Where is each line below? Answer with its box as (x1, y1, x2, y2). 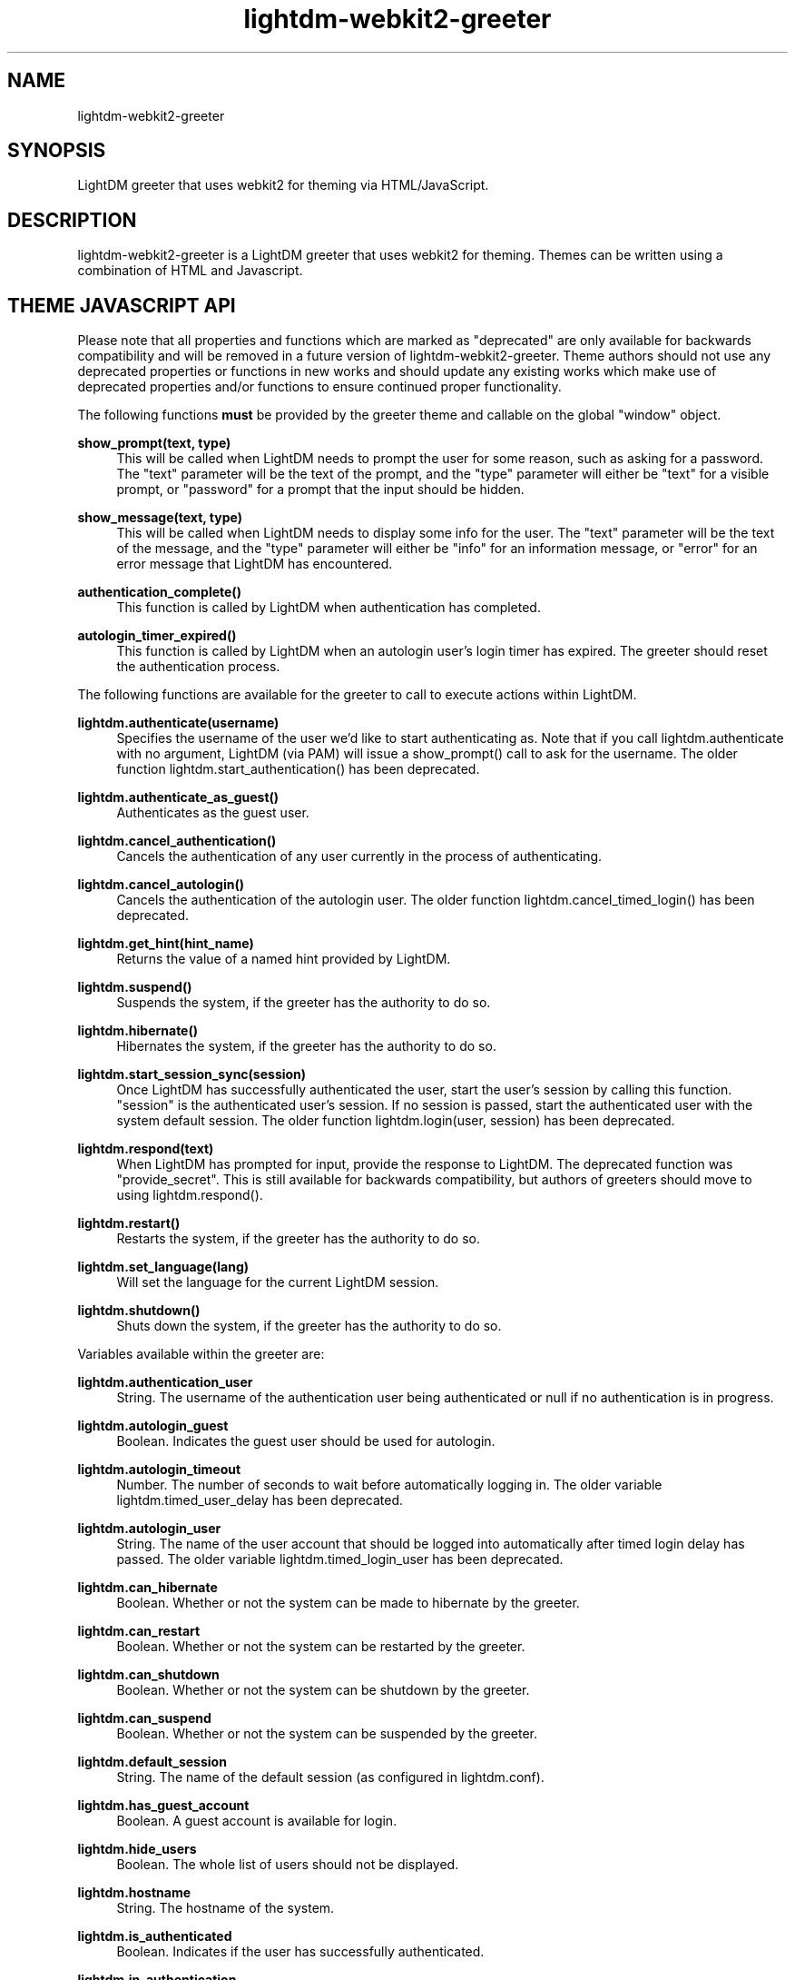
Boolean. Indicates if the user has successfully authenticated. (116, 1944, 485, 1960)
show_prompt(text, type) (77, 435, 231, 451)
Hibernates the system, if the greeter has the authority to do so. (116, 1038, 496, 1054)
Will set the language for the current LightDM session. (116, 1274, 439, 1291)
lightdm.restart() (77, 1215, 181, 1232)
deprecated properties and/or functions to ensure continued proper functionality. (77, 379, 562, 395)
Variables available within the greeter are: (77, 1346, 325, 1362)
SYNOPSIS (7, 139, 106, 163)
